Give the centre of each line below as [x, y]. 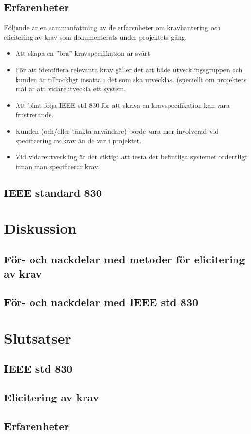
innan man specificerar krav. [58, 166]
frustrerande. [34, 114]
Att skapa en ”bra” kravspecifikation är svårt [83, 53]
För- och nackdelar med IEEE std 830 [101, 302]
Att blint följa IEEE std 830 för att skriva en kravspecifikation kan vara [123, 105]
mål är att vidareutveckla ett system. [71, 89]
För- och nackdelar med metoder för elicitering [125, 259]
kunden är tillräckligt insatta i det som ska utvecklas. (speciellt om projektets [131, 79]
